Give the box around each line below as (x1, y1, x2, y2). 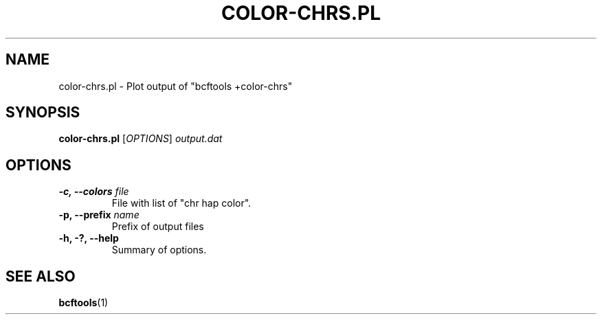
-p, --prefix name (58, 209, 140, 221)
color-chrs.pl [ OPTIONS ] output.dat (58, 133, 223, 145)
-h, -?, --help (58, 232, 119, 244)
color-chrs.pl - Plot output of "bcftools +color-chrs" (58, 80, 293, 92)
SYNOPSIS (5, 104, 80, 122)
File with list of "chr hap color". (111, 197, 252, 209)
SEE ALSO (5, 267, 76, 285)
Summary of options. (111, 244, 207, 256)
